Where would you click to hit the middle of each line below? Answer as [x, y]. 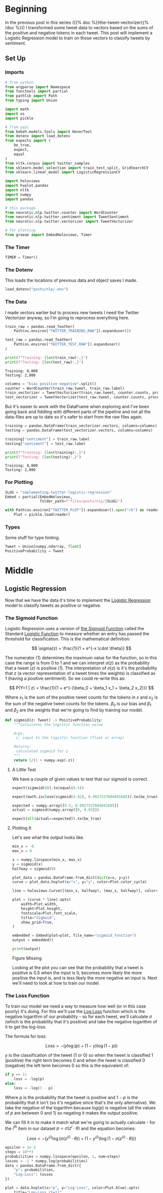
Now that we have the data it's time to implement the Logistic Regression [78, 600]
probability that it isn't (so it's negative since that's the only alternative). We [81, 1103]
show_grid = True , [37, 922]
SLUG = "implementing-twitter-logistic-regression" [58, 492]
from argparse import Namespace [38, 87]
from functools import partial [37, 91]
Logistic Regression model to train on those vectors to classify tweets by [78, 38]
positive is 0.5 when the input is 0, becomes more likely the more [77, 973]
